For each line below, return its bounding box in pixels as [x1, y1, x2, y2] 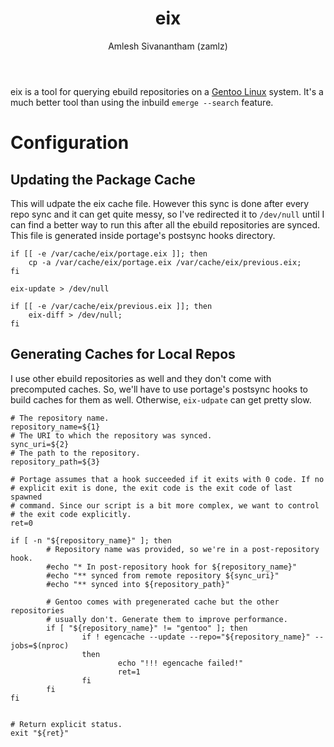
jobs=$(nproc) [10, 640, 70, 651]
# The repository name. [10, 413, 110, 423]
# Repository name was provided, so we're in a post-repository [46, 544, 320, 554]
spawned [10, 492, 43, 502]
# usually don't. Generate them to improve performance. [46, 614, 288, 624]
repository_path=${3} [10, 457, 101, 467]
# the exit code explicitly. [10, 509, 132, 519]
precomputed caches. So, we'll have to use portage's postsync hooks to [10, 383, 308, 395]
